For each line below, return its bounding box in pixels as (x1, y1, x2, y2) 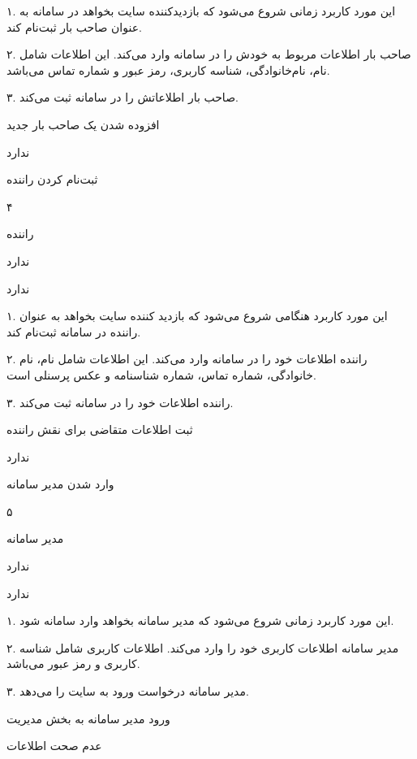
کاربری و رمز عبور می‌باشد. (6, 655, 140, 672)
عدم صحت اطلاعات (6, 737, 102, 754)
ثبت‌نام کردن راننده (6, 171, 98, 188)
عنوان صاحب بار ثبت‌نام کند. (6, 18, 142, 35)
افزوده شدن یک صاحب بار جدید (6, 115, 160, 132)
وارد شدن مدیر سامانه (6, 475, 114, 492)
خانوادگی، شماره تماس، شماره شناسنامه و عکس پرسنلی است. (6, 366, 316, 383)
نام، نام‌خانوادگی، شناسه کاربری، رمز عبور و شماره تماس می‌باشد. (6, 61, 330, 78)
